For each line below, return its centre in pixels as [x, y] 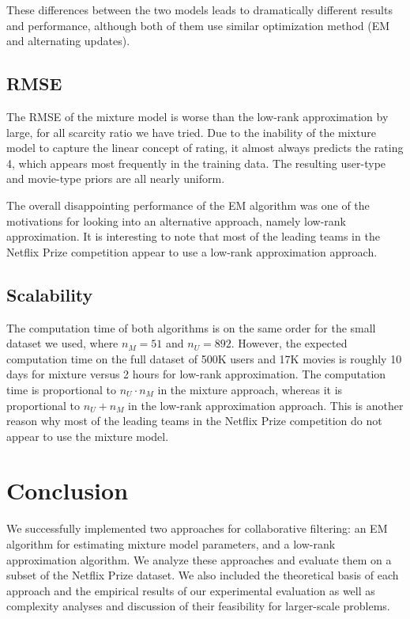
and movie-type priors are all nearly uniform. [116, 178]
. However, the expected [289, 343]
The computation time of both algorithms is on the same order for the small [191, 327]
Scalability [50, 294]
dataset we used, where [62, 343]
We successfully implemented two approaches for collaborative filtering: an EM [197, 528]
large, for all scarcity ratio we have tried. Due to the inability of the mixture [191, 132]
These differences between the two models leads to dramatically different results [199, 9]
